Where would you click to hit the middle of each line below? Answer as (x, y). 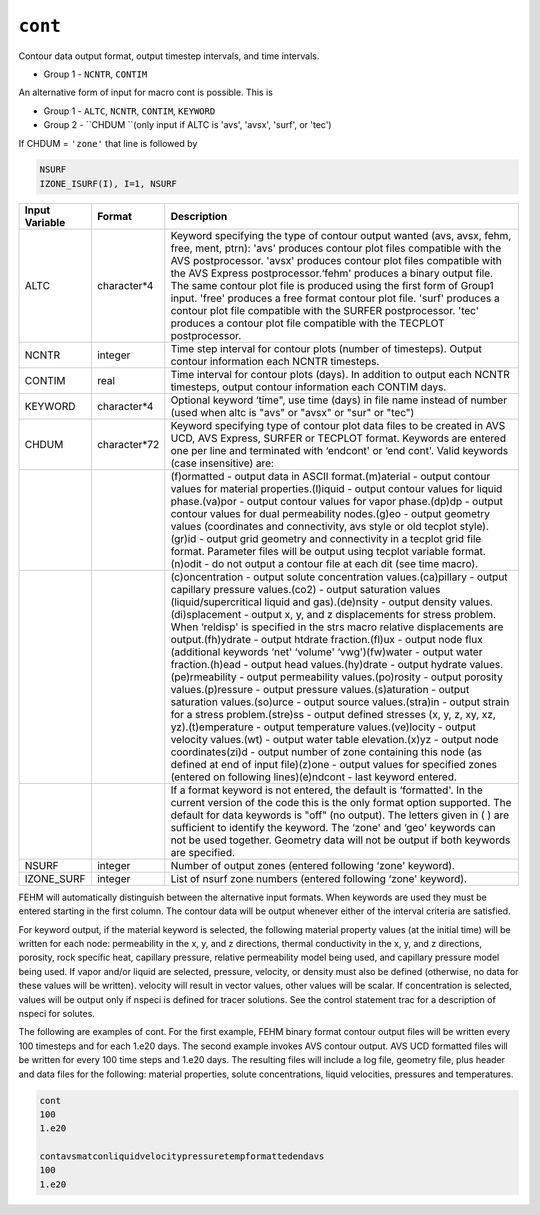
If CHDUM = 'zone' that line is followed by (108, 143)
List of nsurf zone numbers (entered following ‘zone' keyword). (318, 878)
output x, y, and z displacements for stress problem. (374, 614)
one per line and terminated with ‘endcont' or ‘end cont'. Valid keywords (339, 450)
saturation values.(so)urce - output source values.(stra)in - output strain (340, 702)
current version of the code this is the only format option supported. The (341, 802)
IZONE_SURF (55, 878)
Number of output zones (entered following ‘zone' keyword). (312, 865)
